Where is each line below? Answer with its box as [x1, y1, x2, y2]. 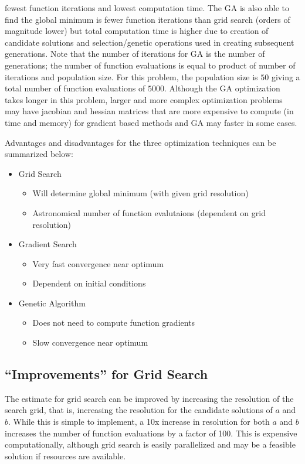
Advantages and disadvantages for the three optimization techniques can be [5, 136, 276, 148]
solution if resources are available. [5, 449, 126, 462]
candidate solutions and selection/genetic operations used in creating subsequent [5, 36, 294, 48]
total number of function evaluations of [5, 82, 145, 94]
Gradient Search [18, 238, 77, 250]
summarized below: [5, 148, 73, 160]
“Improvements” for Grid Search [5, 365, 208, 383]
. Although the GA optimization [164, 82, 280, 94]
